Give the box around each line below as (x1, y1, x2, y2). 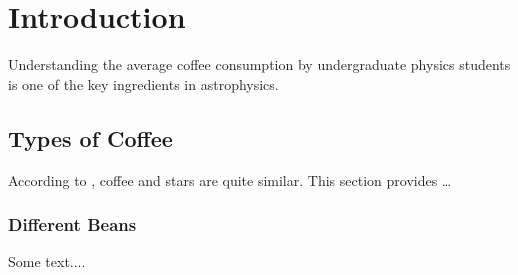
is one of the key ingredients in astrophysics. (8, 73, 279, 94)
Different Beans (8, 212, 137, 237)
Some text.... (8, 251, 86, 272)
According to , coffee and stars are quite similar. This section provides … (8, 169, 452, 190)
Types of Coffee (8, 122, 173, 153)
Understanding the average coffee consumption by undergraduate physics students (8, 54, 511, 75)
